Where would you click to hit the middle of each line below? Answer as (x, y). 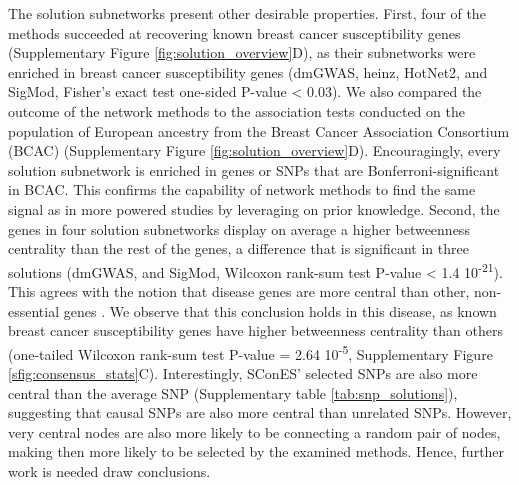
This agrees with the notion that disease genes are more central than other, (239, 290)
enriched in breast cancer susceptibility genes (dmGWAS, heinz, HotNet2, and (248, 71)
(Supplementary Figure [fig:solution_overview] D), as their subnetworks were (242, 52)
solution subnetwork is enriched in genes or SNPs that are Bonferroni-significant (254, 169)
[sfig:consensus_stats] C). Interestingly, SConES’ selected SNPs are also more (243, 373)
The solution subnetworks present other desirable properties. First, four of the (247, 13)
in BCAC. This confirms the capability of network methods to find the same (242, 189)
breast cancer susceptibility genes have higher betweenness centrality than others (255, 330)
